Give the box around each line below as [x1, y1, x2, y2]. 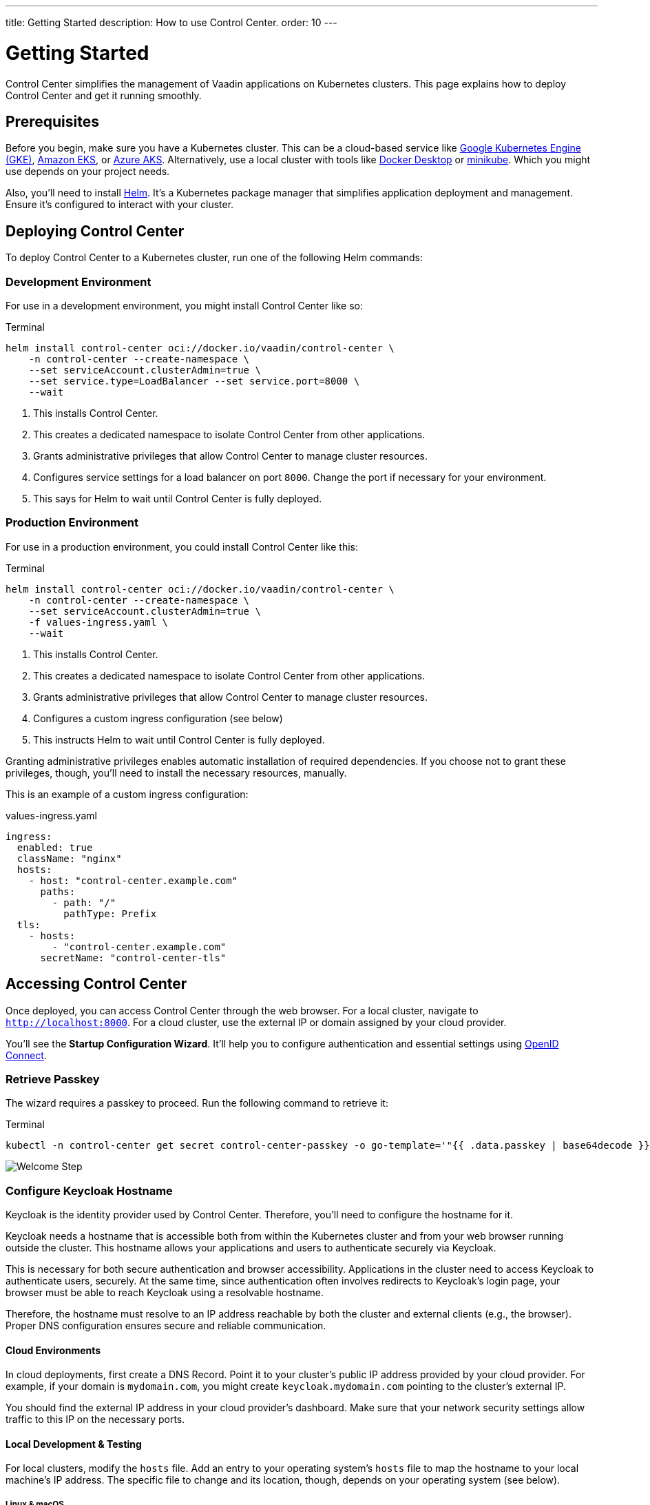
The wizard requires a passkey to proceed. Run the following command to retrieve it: [6, 1097, 388, 1109]
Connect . [6, 1049, 47, 1061]
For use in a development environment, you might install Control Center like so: [6, 299, 364, 311]
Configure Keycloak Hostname [6, 1183, 173, 1198]
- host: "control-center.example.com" [28, 874, 238, 886]
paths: [40, 885, 76, 897]
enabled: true [17, 841, 93, 853]
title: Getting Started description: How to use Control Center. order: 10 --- [6, 17, 337, 28]
